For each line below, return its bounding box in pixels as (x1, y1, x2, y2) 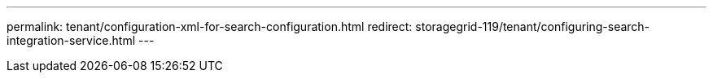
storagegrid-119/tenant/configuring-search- (415, 20, 650, 33)
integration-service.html (7, 33, 136, 47)
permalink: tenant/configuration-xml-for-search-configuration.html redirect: (7, 20, 413, 33)
